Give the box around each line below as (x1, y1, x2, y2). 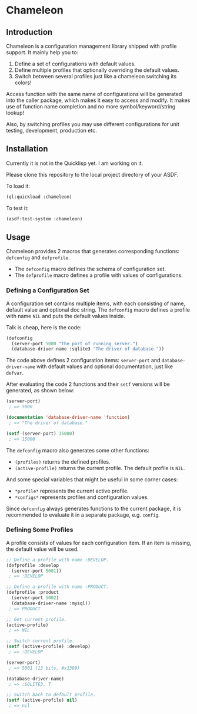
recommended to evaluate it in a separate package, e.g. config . (6, 511, 160, 518)
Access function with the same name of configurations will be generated (6, 91, 182, 97)
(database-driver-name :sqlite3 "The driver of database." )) (11, 346, 165, 352)
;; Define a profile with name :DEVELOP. (6, 557, 109, 563)
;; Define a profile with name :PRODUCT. (6, 584, 109, 590)
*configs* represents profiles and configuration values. (14, 493, 149, 501)
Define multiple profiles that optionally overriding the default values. (14, 67, 179, 74)
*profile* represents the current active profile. (14, 487, 129, 494)
